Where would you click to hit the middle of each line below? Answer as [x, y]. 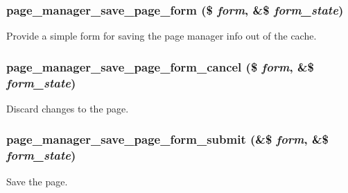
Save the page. [37, 181]
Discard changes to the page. [68, 108]
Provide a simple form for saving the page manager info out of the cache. [162, 36]
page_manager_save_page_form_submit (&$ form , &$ [168, 139]
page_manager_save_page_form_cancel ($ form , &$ [160, 66]
